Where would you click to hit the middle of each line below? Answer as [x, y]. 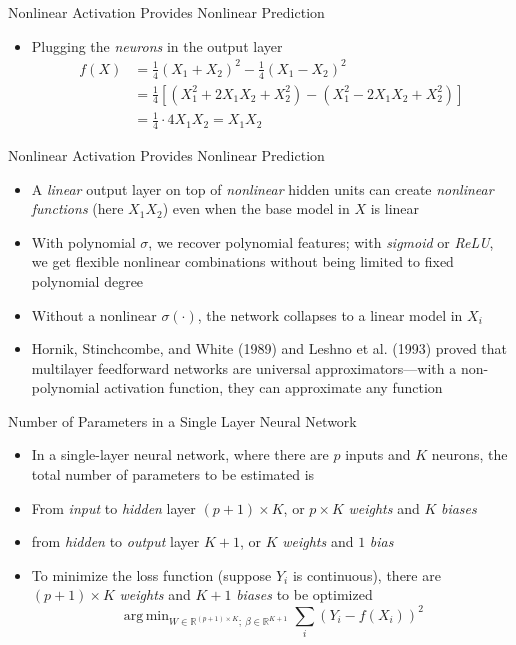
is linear [395, 208]
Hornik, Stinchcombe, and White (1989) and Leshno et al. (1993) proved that [269, 348]
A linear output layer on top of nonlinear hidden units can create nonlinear [262, 188]
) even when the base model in [256, 208]
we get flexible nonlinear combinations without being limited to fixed [242, 261]
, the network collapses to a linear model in [330, 314]
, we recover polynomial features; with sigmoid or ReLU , [321, 241]
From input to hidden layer [113, 507]
